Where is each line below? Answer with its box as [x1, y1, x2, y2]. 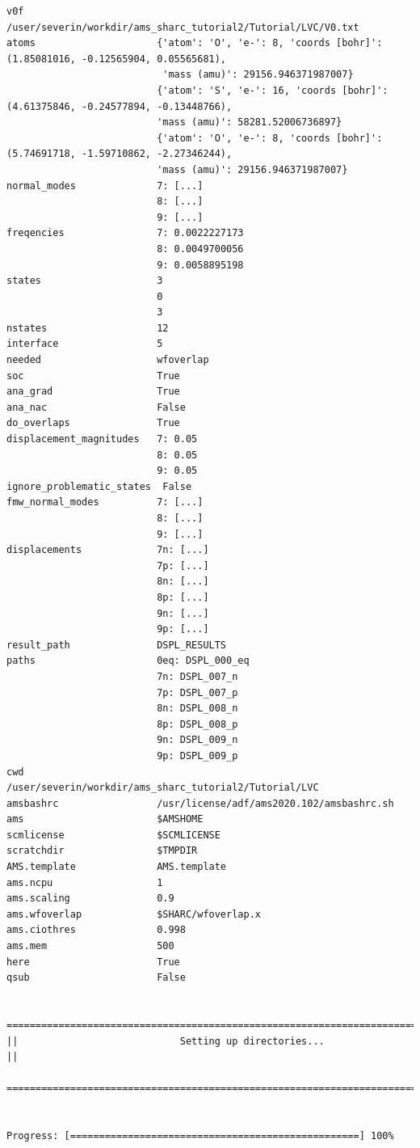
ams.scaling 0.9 [6, 893, 174, 905]
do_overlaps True [6, 417, 180, 429]
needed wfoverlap [6, 354, 209, 366]
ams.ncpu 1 [6, 876, 163, 888]
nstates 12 [6, 322, 169, 334]
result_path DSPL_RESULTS [6, 639, 227, 651]
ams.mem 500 [6, 940, 174, 952]
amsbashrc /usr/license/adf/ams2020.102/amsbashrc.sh [6, 797, 394, 809]
